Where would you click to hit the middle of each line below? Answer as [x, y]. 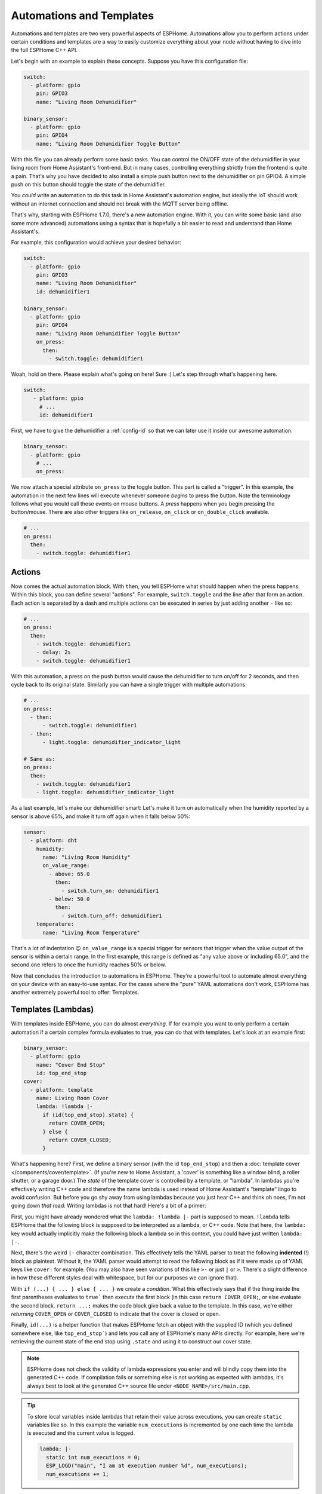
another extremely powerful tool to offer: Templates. [75, 993]
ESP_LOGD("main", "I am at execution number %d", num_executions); [146, 1466]
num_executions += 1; [78, 1474]
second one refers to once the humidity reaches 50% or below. [89, 965]
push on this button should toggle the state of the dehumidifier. [89, 184]
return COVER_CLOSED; [80, 1140]
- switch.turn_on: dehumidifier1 [110, 891]
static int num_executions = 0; [93, 1457]
